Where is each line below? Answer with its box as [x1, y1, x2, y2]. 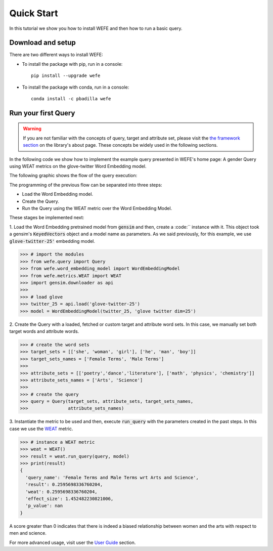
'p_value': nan [25, 503, 63, 508]
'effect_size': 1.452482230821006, [25, 496, 114, 501]
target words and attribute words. [9, 328, 79, 334]
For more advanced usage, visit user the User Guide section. [9, 539, 136, 545]
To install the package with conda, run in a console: [22, 84, 129, 90]
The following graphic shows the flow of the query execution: [9, 173, 138, 179]
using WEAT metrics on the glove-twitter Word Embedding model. [9, 163, 147, 169]
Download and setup [9, 38, 76, 47]
